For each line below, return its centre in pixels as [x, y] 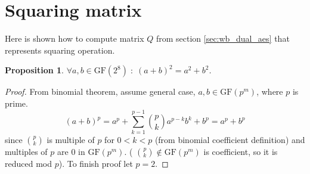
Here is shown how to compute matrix [75, 38]
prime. [16, 103]
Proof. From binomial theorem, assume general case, [100, 91]
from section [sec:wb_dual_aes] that [223, 38]
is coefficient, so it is [241, 151]
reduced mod [28, 163]
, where [270, 91]
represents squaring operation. [60, 50]
